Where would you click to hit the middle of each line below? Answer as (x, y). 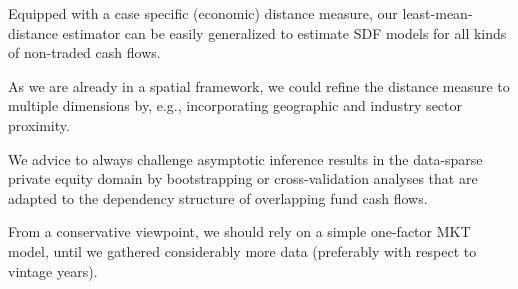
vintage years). (53, 270)
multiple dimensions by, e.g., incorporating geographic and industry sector (235, 105)
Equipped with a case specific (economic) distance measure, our (203, 13)
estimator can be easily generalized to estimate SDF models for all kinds (284, 32)
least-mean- (437, 13)
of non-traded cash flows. (84, 52)
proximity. (39, 124)
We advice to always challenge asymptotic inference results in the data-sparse (245, 158)
